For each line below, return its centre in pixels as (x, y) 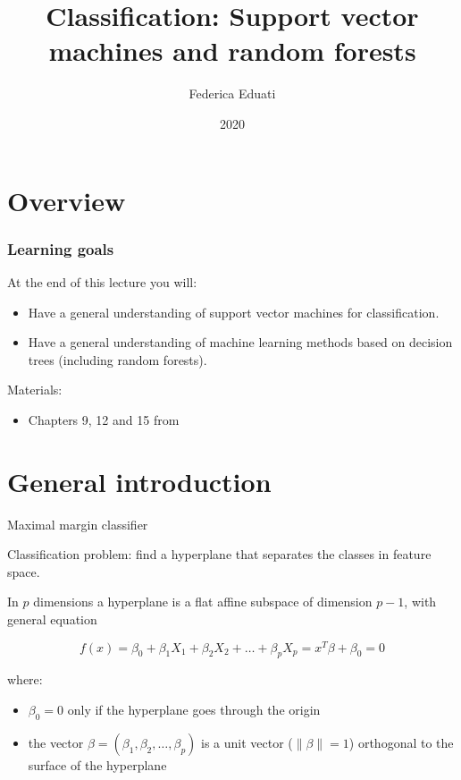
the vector (56, 742)
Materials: (35, 390)
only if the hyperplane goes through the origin (194, 710)
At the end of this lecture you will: (102, 281)
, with (420, 602)
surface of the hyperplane (97, 764)
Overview (67, 200)
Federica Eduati (232, 93)
